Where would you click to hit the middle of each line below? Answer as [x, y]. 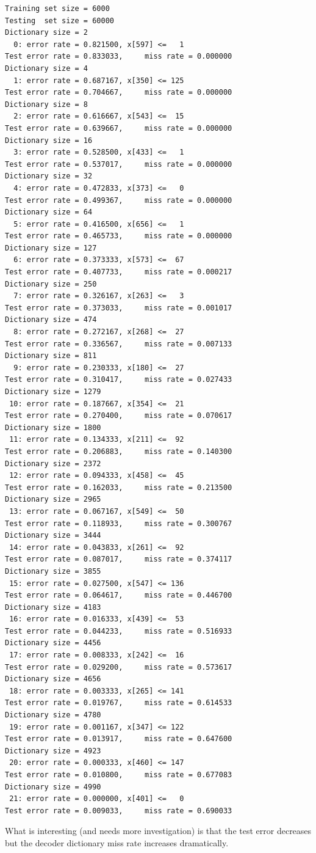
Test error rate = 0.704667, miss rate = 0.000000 [119, 93]
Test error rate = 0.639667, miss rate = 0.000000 [119, 128]
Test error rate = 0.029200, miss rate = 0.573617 [119, 667]
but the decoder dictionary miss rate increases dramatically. [117, 842]
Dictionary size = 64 [49, 212]
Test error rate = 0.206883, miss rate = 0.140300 [119, 451]
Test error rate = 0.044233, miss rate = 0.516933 [119, 631]
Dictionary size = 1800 [53, 427]
